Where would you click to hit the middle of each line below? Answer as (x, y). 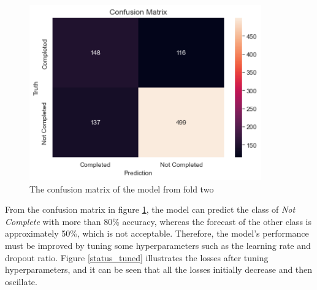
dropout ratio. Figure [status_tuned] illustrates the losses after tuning (137, 257)
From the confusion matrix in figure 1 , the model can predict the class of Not (150, 209)
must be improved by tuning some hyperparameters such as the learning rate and (158, 246)
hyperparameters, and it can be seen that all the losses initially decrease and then (159, 269)
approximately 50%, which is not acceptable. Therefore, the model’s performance (157, 233)
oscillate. (21, 281)
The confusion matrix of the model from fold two (122, 189)
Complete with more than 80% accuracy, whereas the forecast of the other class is (158, 221)
